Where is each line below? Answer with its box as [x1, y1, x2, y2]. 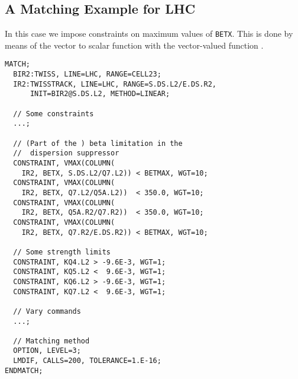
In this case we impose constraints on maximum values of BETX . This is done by [5, 27, 293, 40]
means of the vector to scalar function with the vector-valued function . [5, 39, 264, 51]
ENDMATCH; [5, 366, 43, 375]
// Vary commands [13, 307, 81, 316]
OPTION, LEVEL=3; [13, 346, 81, 355]
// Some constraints [13, 109, 94, 118]
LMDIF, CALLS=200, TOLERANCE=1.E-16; [13, 356, 161, 365]
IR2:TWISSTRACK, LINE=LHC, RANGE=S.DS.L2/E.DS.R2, [13, 79, 216, 88]
